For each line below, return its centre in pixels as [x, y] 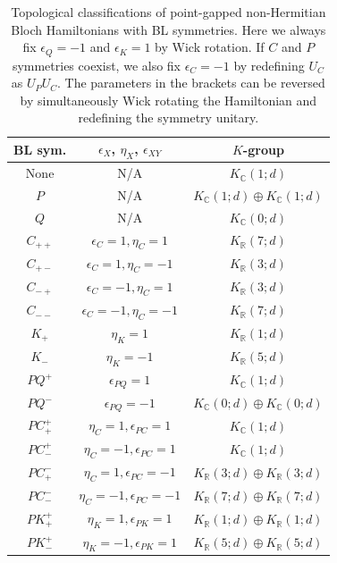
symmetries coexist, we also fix [97, 65]
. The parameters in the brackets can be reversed [191, 83]
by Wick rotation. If [210, 47]
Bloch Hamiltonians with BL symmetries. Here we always [168, 29]
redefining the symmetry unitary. [168, 118]
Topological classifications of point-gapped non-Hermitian [168, 12]
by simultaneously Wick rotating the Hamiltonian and [168, 100]
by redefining [269, 65]
